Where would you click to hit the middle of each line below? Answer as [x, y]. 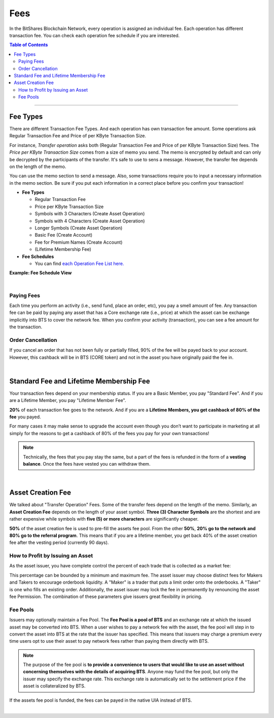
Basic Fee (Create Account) [64, 235]
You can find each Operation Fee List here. [79, 264]
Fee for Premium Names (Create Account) [79, 242]
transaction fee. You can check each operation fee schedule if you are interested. [95, 35]
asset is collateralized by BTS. [54, 686]
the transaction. [26, 327]
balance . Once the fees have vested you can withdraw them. [87, 464]
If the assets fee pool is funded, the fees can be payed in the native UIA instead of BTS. [101, 700]
